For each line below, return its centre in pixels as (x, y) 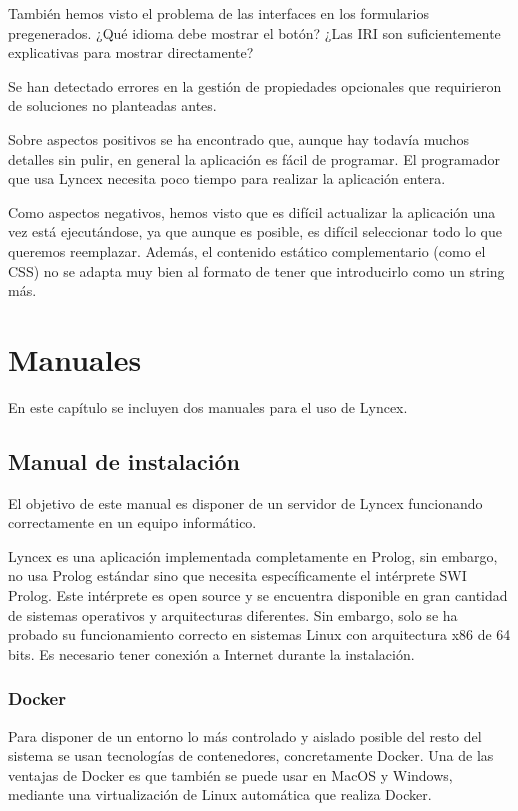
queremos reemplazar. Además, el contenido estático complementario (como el (247, 250)
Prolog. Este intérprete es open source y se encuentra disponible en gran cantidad (258, 595)
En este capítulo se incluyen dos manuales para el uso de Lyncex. (208, 406)
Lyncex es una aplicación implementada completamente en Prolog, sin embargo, (253, 555)
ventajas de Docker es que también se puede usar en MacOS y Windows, (230, 774)
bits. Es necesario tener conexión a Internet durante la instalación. (211, 653)
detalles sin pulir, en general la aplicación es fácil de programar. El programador (254, 158)
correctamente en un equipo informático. (132, 522)
